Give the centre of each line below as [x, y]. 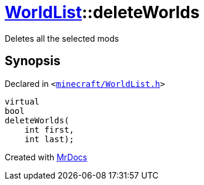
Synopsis [33, 61]
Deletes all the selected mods [62, 38]
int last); [49, 139]
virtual [22, 101]
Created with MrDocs [46, 157]
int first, [49, 129]
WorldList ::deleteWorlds [102, 12]
